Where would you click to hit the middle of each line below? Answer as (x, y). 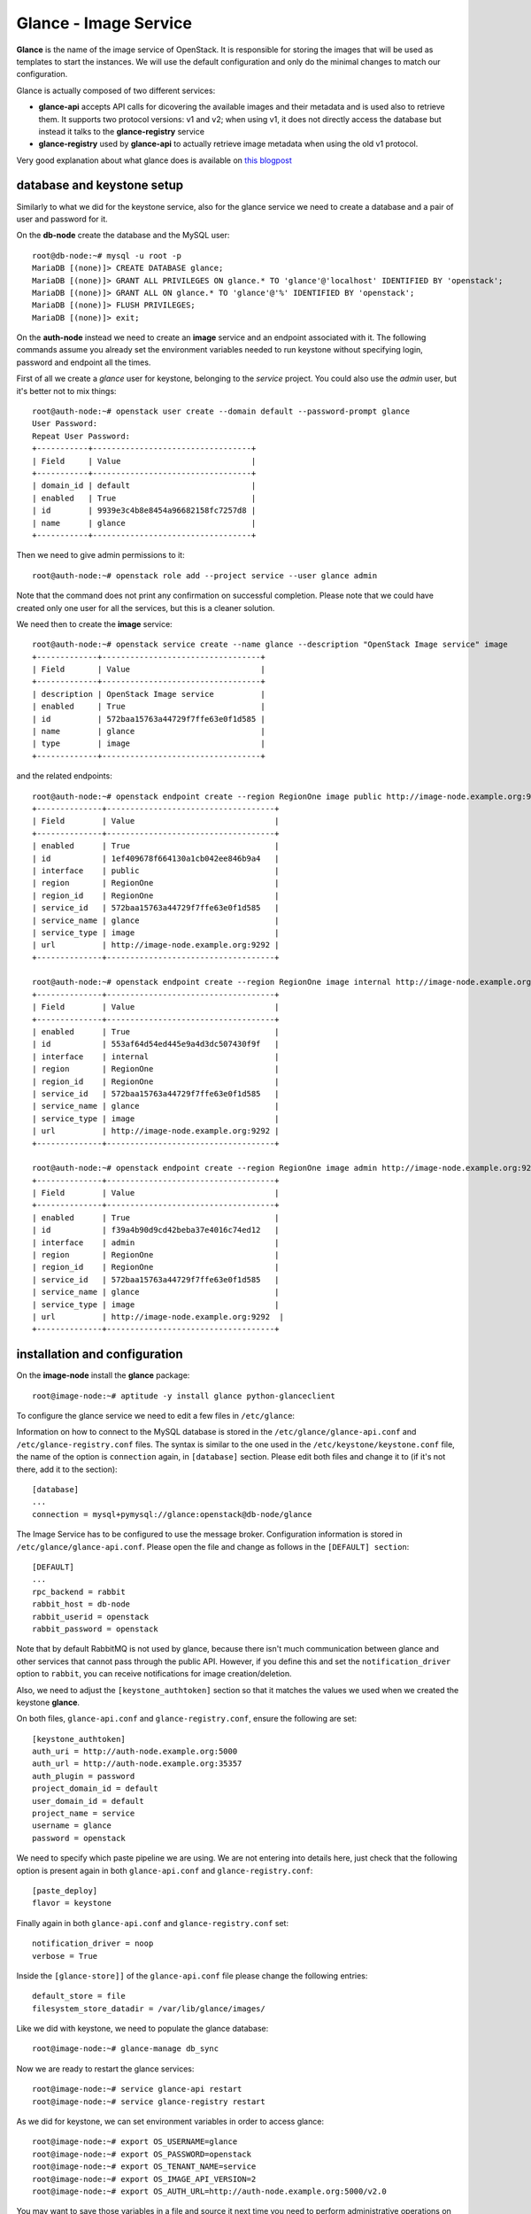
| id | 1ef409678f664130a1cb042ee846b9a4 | (156, 858)
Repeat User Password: (81, 436)
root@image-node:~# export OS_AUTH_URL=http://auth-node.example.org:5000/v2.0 (209, 2191)
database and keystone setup (100, 186)
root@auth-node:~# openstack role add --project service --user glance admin (205, 575)
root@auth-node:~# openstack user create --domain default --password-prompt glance (221, 411)
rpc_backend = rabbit (79, 1591)
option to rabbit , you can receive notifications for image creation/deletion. (154, 1674)
